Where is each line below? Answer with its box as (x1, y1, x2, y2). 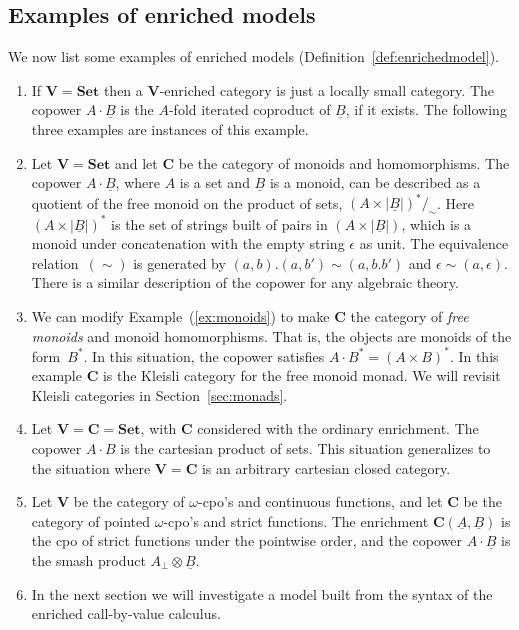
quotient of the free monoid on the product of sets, (31, 192, 343, 213)
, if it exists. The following (345, 99, 507, 120)
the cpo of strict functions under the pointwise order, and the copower (31, 530, 462, 551)
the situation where (31, 457, 151, 478)
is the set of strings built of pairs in (111, 213, 328, 234)
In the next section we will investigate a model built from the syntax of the (31, 583, 493, 604)
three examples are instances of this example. (31, 118, 309, 139)
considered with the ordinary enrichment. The (197, 418, 479, 439)
